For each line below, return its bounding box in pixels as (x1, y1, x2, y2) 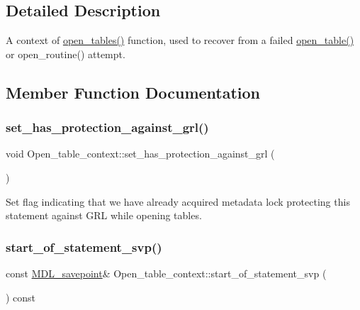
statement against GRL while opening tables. (6, 208, 202, 223)
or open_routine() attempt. (6, 46, 125, 61)
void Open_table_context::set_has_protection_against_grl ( (6, 146, 275, 161)
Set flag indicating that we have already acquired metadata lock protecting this (6, 194, 350, 209)
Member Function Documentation (6, 81, 261, 103)
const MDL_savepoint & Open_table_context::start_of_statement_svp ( (6, 265, 327, 280)
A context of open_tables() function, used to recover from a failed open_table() (6, 33, 354, 48)
